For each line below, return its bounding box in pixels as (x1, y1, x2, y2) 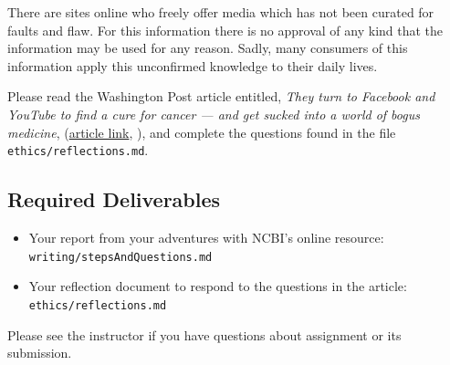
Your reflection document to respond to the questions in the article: (28, 276, 407, 296)
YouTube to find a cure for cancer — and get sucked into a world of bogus (7, 104, 420, 123)
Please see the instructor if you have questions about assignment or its (7, 325, 402, 344)
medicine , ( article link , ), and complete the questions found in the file (7, 122, 396, 141)
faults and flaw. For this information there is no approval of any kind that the (7, 20, 444, 39)
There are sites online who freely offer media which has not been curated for (7, 3, 434, 21)
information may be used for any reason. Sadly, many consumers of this (7, 38, 408, 57)
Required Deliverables (7, 185, 221, 214)
